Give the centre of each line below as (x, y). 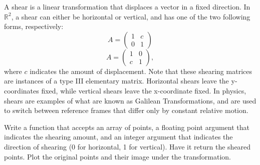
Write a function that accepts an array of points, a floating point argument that (127, 127)
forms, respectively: (34, 26)
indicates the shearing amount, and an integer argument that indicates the (118, 137)
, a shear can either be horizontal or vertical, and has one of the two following (131, 16)
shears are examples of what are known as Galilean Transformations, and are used (130, 100)
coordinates (22, 90)
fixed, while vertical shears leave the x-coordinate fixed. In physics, (144, 90)
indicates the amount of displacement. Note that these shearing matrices (141, 71)
